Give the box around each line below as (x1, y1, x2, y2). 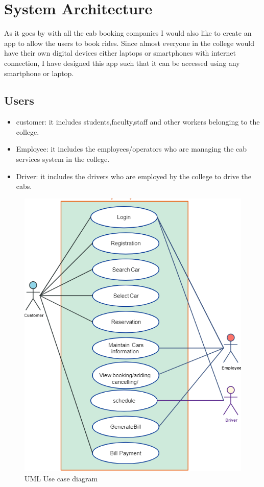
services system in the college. (16, 154, 110, 164)
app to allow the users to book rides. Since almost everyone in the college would (4, 37, 254, 48)
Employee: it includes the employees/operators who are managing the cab (16, 143, 247, 154)
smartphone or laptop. (4, 67, 74, 78)
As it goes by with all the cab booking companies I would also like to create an (4, 28, 252, 38)
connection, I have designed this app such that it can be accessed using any (4, 57, 240, 68)
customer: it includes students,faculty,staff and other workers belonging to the (16, 116, 260, 127)
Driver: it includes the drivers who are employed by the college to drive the (16, 171, 252, 181)
